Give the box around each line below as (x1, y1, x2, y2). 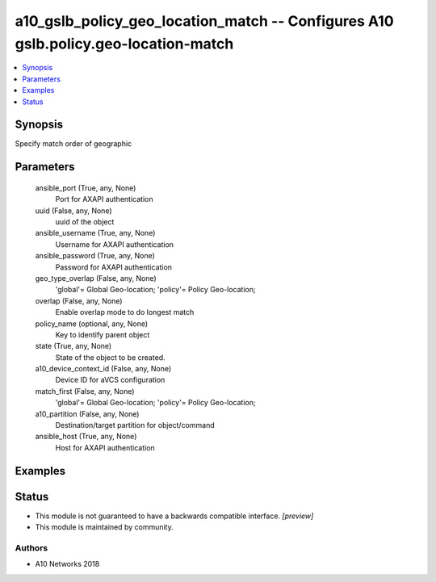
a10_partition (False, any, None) (35, 408, 140, 419)
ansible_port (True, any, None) (35, 182, 136, 193)
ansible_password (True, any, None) (35, 251, 155, 261)
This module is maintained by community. (35, 522, 174, 532)
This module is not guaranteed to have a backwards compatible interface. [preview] (35, 511, 314, 521)
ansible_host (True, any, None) (35, 432, 137, 442)
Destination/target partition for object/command (55, 421, 215, 430)
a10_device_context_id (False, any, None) (35, 364, 172, 374)
